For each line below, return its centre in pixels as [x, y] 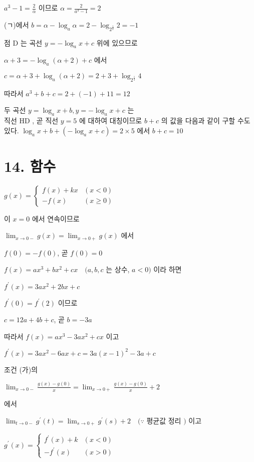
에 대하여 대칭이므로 [111, 121]
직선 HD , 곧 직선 [31, 121]
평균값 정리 [164, 420]
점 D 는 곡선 [23, 42]
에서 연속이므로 [56, 218]
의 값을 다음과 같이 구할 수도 [206, 121]
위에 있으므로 [117, 42]
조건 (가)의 [21, 369]
